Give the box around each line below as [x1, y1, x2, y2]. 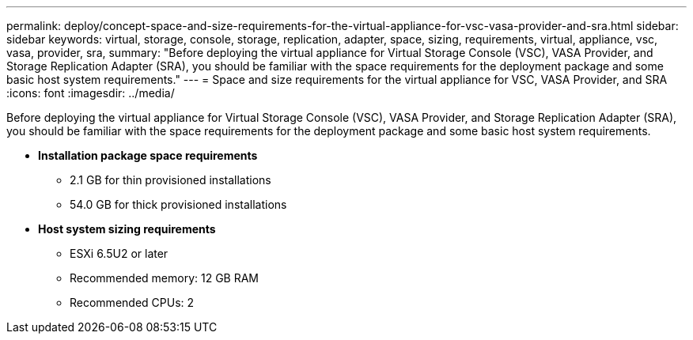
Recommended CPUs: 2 [70, 296, 195, 309]
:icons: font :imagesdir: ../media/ [6, 86, 175, 100]
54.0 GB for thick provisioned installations [70, 198, 287, 211]
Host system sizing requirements [38, 222, 216, 236]
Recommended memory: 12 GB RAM [70, 271, 259, 285]
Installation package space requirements [38, 149, 258, 162]
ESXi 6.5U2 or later [70, 247, 169, 260]
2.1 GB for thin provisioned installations [70, 173, 271, 187]
